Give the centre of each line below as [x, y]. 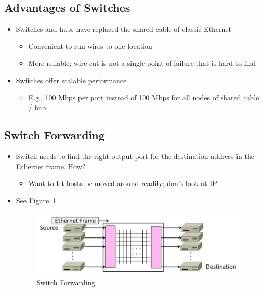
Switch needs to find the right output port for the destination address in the [135, 156]
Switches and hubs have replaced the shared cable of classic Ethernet [124, 29]
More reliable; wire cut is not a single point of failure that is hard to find [142, 63]
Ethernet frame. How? [51, 166]
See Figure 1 [36, 200]
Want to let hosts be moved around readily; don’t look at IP [123, 183]
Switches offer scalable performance [71, 80]
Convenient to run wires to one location [90, 46]
